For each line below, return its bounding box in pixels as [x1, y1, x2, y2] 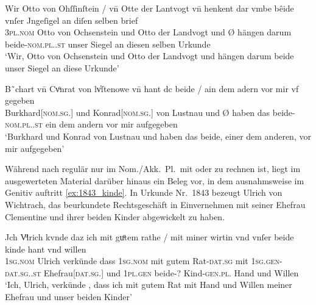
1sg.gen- [251, 254, 283, 267]
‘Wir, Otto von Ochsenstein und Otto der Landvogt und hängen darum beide [5, 49, 294, 62]
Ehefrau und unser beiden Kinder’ [5, 290, 132, 303]
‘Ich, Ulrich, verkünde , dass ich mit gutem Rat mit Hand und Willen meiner [5, 278, 292, 291]
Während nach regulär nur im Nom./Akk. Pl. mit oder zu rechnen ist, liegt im [5, 162, 301, 175]
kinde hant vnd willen [5, 242, 86, 255]
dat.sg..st [5, 266, 41, 279]
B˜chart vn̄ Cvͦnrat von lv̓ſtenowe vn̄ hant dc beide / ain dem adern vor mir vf [5, 82, 299, 95]
